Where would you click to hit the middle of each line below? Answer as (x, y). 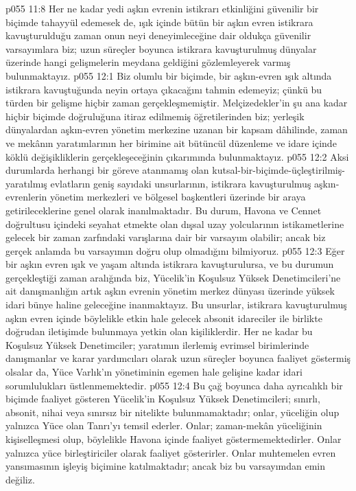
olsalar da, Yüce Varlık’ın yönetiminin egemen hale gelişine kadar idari (154, 372)
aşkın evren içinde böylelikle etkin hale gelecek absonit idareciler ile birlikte (164, 318)
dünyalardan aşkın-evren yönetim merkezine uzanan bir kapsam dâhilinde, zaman (177, 129)
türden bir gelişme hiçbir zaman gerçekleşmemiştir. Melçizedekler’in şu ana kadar (177, 103)
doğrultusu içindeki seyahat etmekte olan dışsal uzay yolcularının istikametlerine (175, 224)
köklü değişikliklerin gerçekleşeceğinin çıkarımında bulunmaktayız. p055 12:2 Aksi (177, 156)
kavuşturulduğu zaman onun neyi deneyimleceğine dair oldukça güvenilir (158, 35)
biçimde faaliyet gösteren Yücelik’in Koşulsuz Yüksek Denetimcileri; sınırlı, (163, 399)
